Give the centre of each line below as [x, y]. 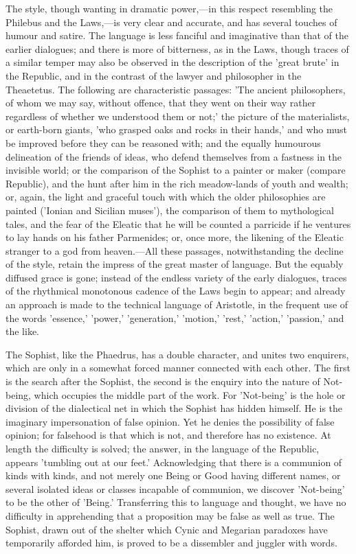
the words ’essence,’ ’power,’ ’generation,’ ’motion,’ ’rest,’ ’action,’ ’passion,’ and [175, 318]
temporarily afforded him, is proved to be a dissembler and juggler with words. [171, 543]
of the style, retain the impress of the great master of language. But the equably [175, 264]
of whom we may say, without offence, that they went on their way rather [161, 103]
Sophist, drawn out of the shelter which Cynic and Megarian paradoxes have [167, 529]
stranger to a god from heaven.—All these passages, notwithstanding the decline [175, 250]
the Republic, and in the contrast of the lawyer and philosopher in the [154, 75]
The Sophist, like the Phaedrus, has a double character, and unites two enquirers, [177, 354]
